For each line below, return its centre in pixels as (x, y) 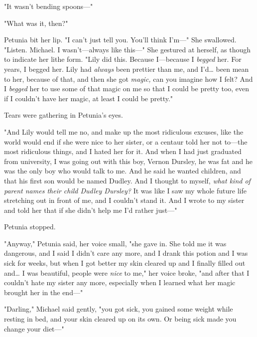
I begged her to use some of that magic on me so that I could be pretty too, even (127, 88)
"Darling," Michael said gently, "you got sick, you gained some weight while (119, 309)
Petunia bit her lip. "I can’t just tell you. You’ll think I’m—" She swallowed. (120, 40)
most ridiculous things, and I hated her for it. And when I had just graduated (123, 151)
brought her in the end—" (44, 292)
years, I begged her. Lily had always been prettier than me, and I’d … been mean (127, 69)
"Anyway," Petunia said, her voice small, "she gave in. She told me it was (115, 243)
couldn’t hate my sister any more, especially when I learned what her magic (120, 282)
